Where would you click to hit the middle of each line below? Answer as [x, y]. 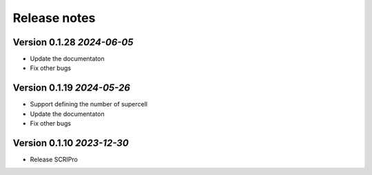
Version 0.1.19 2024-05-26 [72, 88]
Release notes [54, 18]
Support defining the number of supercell [89, 104]
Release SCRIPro [54, 160]
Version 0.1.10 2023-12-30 [71, 143]
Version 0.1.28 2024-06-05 [73, 42]
